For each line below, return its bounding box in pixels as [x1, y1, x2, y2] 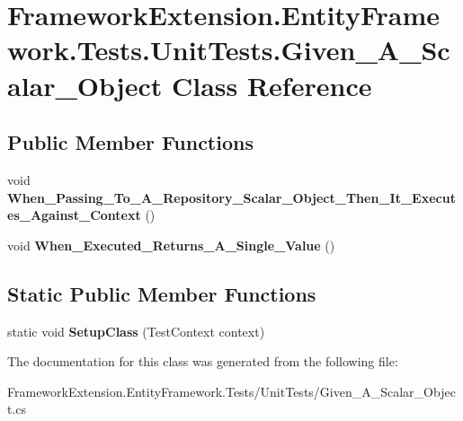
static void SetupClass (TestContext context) [7, 321, 265, 340]
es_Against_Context [7, 206, 141, 224]
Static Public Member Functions [7, 279, 316, 307]
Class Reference [171, 66, 372, 103]
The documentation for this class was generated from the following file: [7, 352, 398, 371]
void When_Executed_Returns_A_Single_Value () [7, 235, 335, 254]
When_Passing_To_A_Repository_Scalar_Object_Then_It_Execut [7, 188, 456, 206]
